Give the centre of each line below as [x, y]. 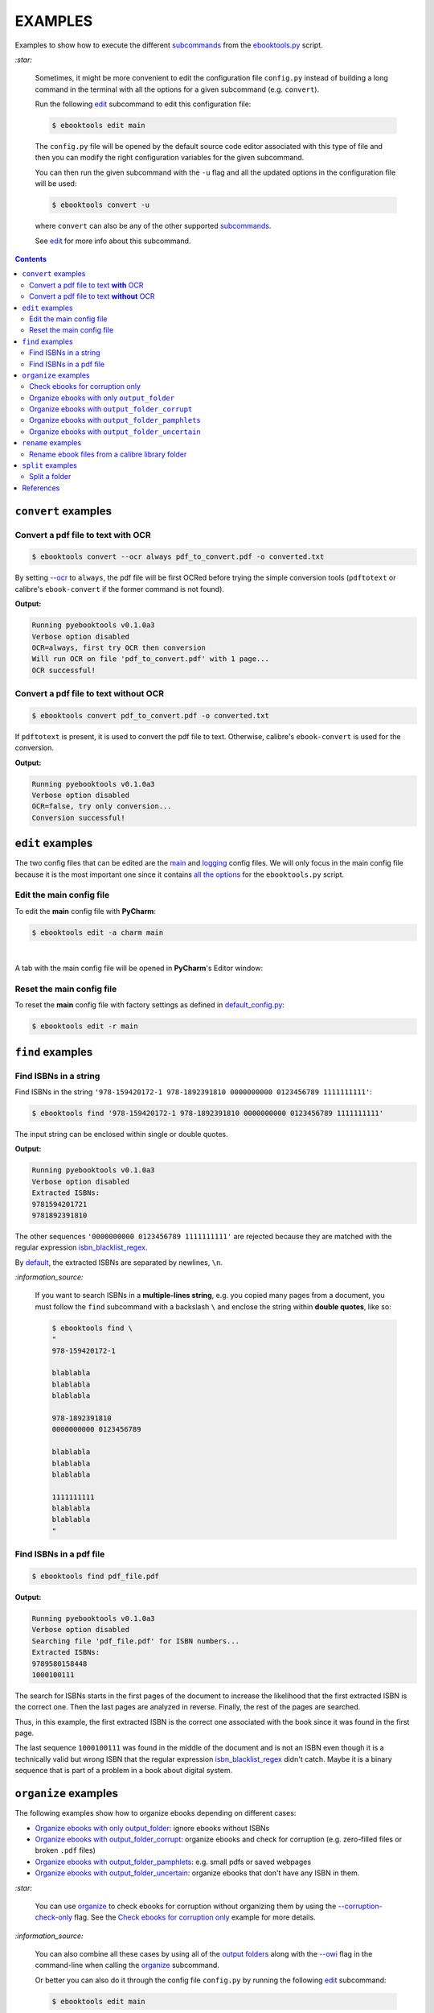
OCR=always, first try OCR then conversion [119, 647]
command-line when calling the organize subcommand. [127, 1965]
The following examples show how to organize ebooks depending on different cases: [156, 1813]
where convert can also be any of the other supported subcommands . [153, 226]
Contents [31, 259]
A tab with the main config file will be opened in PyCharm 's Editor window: [139, 968]
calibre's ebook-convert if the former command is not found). [120, 589]
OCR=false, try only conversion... [102, 806]
